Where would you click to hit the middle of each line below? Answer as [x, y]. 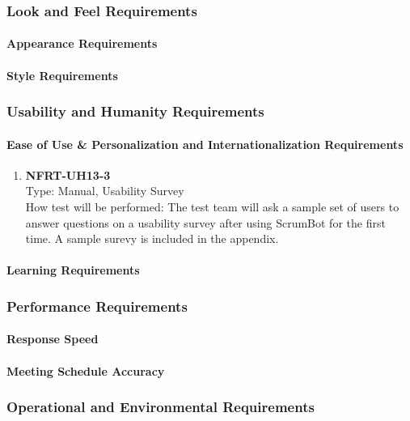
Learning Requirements [73, 270]
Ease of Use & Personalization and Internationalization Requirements [205, 144]
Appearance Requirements [82, 43]
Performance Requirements [97, 306]
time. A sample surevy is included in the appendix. [152, 238]
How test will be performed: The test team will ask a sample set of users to [212, 207]
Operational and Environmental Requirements [161, 407]
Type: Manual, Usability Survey [105, 191]
